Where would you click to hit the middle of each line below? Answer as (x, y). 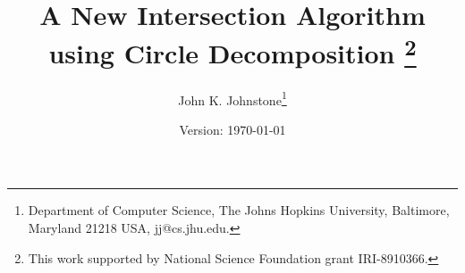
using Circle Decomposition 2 (232, 51)
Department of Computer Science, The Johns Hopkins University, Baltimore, (239, 210)
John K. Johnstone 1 (232, 98)
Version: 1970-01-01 (232, 129)
